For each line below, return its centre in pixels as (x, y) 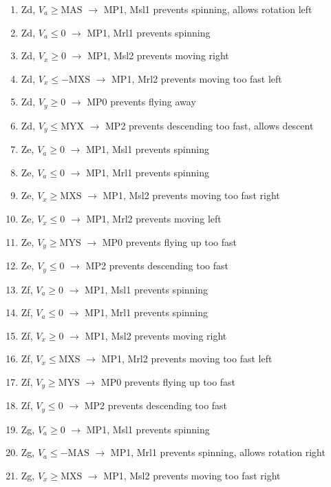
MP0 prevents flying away (141, 102)
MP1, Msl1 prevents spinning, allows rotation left (208, 9)
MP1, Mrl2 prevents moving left (154, 219)
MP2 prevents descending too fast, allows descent (210, 125)
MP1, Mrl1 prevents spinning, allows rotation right (218, 452)
